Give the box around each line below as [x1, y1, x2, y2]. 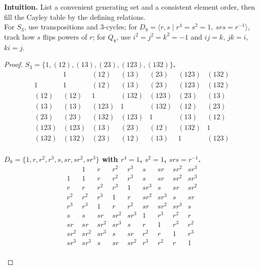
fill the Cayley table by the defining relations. [4, 11, 146, 22]
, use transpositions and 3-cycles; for [24, 21, 137, 32]
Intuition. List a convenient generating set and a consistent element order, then [4, 2, 255, 12]
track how [4, 31, 35, 42]
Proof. [4, 59, 23, 70]
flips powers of [43, 31, 87, 42]
